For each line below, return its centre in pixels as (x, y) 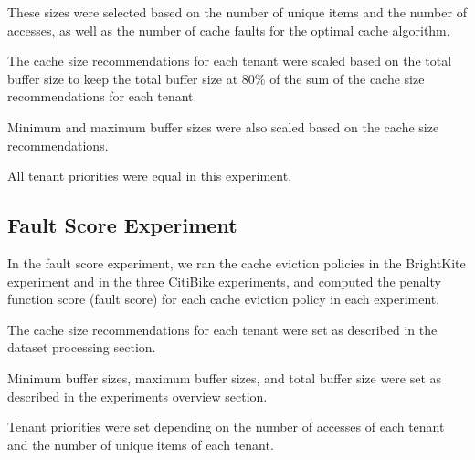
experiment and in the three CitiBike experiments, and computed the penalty (224, 281)
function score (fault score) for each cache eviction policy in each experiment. (224, 299)
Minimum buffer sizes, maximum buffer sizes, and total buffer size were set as (225, 377)
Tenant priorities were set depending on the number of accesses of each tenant (226, 427)
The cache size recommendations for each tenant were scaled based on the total (230, 61)
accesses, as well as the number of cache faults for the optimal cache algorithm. (229, 30)
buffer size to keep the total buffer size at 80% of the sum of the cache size (216, 78)
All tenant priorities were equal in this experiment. (150, 176)
